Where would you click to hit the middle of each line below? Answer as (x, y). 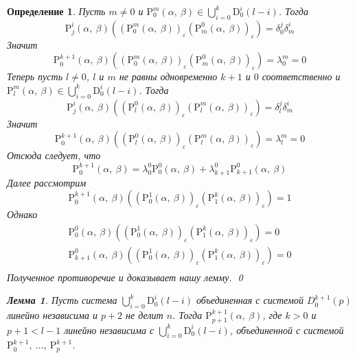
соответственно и (301, 76)
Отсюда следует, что (54, 155)
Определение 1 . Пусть (56, 11)
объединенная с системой (250, 300)
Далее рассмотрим (47, 182)
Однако (22, 214)
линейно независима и (52, 315)
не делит (145, 315)
